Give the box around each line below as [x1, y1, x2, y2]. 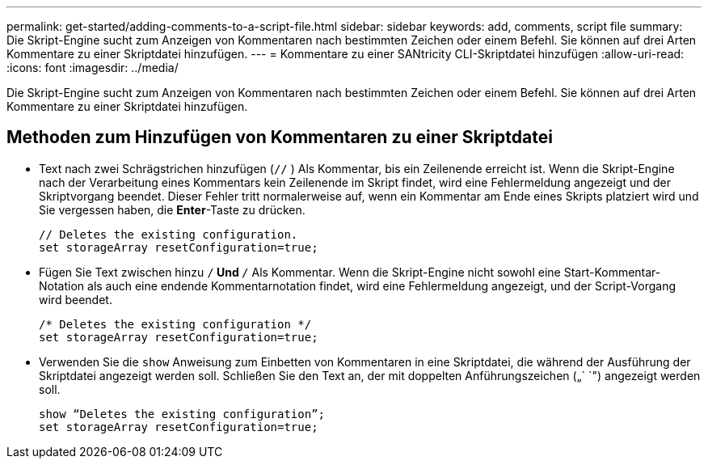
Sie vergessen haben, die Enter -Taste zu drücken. [39, 202, 306, 217]
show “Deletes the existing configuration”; [39, 407, 326, 421]
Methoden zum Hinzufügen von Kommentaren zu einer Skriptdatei [6, 127, 553, 148]
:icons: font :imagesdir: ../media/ [6, 61, 179, 74]
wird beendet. [39, 292, 112, 306]
